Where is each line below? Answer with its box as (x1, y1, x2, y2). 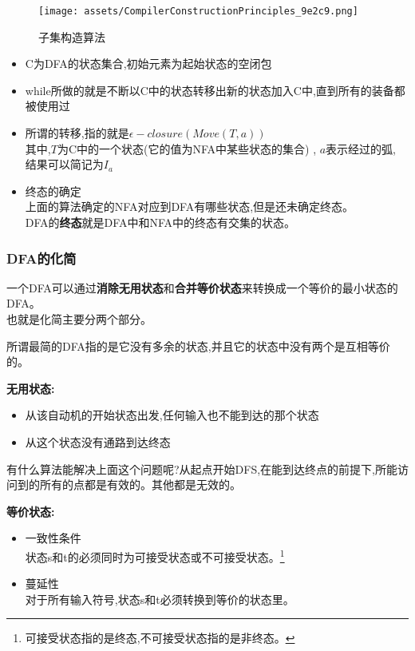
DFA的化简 (6, 248, 77, 268)
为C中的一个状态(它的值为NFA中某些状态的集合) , (57, 140, 317, 157)
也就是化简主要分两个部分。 (6, 311, 152, 327)
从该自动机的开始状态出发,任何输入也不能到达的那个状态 (25, 407, 319, 423)
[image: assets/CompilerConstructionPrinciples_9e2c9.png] (38, 6, 358, 17)
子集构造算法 (38, 28, 105, 45)
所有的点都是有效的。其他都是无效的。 (39, 476, 241, 493)
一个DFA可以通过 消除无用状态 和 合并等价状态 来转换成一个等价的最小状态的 (6, 279, 398, 296)
